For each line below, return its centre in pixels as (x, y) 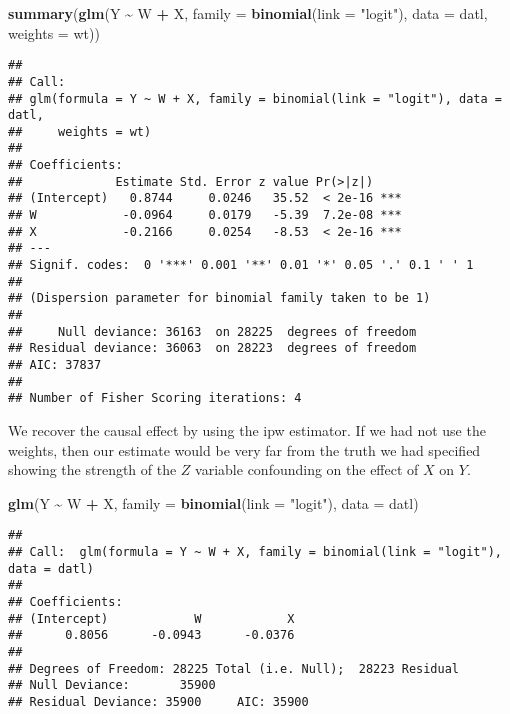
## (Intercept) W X (151, 618)
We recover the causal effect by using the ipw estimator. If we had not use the (247, 429)
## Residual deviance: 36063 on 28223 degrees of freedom (212, 348)
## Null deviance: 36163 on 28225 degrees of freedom (212, 331)
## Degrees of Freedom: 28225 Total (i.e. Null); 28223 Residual (234, 668)
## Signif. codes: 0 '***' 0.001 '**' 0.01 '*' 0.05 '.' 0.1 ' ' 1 (241, 265)
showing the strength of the (92, 469)
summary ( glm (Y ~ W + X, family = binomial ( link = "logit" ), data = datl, (248, 13)
